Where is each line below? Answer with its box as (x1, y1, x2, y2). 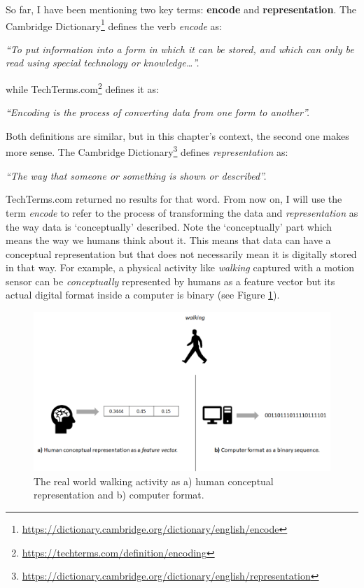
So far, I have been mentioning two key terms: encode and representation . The (6, 2, 357, 16)
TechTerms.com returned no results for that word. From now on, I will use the (6, 192, 342, 206)
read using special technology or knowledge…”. (6, 55, 199, 70)
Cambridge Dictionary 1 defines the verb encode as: (6, 16, 222, 33)
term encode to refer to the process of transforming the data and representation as (6, 205, 358, 220)
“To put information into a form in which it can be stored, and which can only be (6, 41, 354, 56)
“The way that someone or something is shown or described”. (6, 168, 267, 182)
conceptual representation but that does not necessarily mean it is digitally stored (6, 246, 357, 261)
